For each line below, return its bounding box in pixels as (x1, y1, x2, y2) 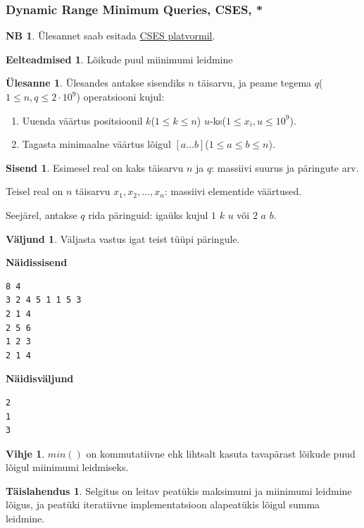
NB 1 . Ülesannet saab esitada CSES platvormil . (6, 28, 215, 43)
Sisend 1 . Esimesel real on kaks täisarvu (6, 160, 184, 175)
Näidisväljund (6, 371, 74, 386)
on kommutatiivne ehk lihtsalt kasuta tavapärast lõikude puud (86, 446, 356, 460)
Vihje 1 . (6, 446, 45, 460)
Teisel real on (6, 184, 63, 199)
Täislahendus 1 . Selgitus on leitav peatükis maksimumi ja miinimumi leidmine (6, 483, 352, 498)
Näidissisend (6, 255, 68, 270)
